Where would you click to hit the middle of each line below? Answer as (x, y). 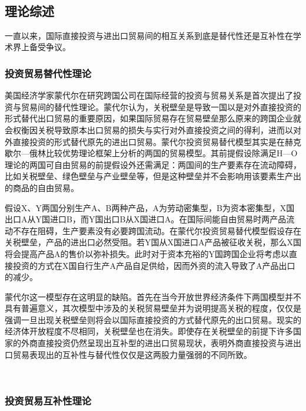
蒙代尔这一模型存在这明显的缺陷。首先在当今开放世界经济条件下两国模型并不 (153, 296)
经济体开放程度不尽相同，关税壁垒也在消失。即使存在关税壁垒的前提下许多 (149, 331)
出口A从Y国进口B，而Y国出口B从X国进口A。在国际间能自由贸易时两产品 (146, 219)
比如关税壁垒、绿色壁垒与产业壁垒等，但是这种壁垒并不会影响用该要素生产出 (153, 176)
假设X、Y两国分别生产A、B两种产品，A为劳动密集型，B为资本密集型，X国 (150, 207)
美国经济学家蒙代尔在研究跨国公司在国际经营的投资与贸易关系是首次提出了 (149, 95)
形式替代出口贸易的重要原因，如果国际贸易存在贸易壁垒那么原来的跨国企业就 (153, 118)
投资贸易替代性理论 (48, 73)
